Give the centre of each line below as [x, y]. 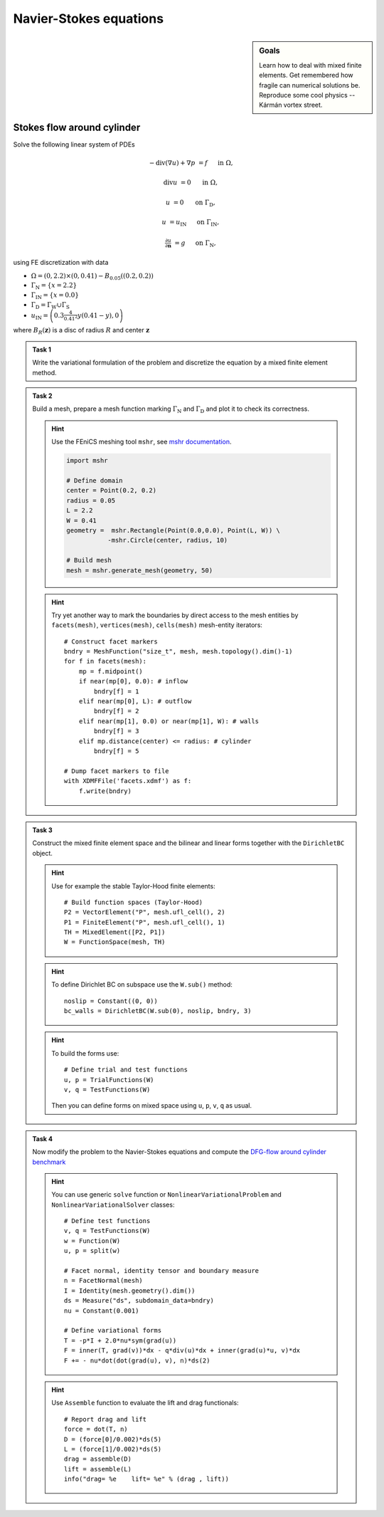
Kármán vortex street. [291, 105]
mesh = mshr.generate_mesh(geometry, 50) [140, 570]
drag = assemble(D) [98, 1459]
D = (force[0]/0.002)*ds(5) [113, 1439]
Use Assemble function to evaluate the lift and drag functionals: [145, 1403]
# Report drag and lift [106, 1419]
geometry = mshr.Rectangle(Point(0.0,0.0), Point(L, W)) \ [174, 530]
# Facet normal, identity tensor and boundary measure [162, 1271]
